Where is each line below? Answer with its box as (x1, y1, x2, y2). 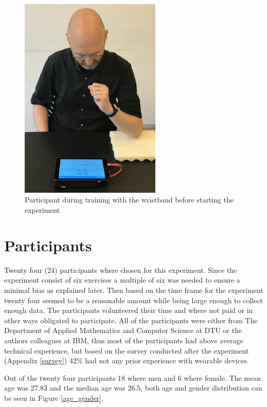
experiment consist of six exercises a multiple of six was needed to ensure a (4, 274, 240, 285)
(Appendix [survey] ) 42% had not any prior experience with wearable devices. (4, 355, 249, 366)
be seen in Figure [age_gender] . (4, 392, 103, 403)
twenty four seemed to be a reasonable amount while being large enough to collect (4, 294, 263, 305)
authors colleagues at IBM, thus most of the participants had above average (4, 335, 243, 345)
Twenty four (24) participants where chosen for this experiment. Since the (4, 264, 237, 275)
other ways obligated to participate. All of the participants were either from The (4, 314, 258, 325)
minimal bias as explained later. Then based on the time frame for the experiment (4, 284, 263, 295)
